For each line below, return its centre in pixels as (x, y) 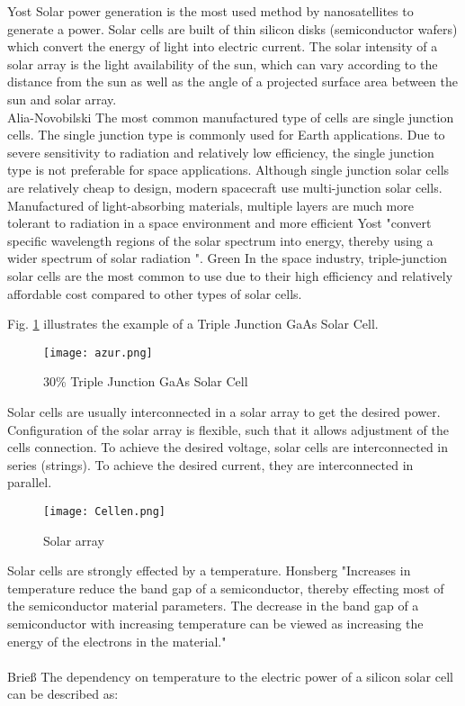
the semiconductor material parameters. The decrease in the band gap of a (213, 606)
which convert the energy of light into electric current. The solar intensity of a (223, 46)
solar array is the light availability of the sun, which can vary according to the (223, 63)
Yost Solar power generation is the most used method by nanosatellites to (210, 11)
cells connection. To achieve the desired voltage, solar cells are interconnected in (228, 447)
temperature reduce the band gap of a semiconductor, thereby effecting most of (226, 588)
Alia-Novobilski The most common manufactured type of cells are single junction (231, 117)
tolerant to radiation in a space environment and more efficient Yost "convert (219, 223)
